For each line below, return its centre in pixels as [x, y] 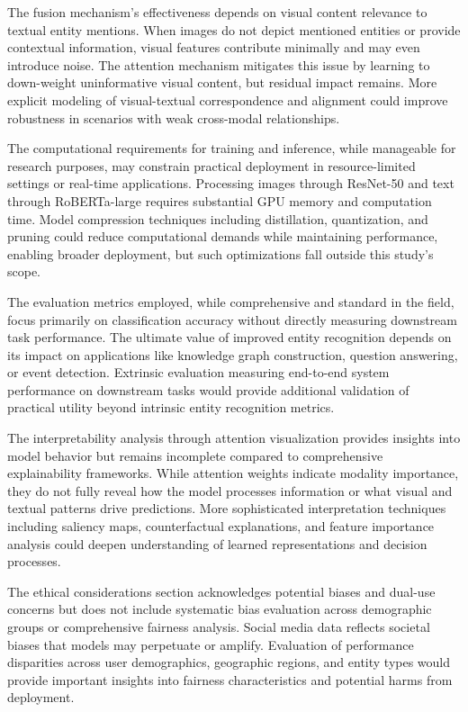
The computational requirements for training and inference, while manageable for [232, 148]
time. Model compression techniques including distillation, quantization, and [218, 218]
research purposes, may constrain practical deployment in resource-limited [211, 165]
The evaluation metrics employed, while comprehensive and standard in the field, [231, 301]
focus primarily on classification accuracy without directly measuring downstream [232, 319]
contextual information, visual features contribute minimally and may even [214, 47]
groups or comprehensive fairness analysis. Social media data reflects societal [219, 626]
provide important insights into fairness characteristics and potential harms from [230, 679]
